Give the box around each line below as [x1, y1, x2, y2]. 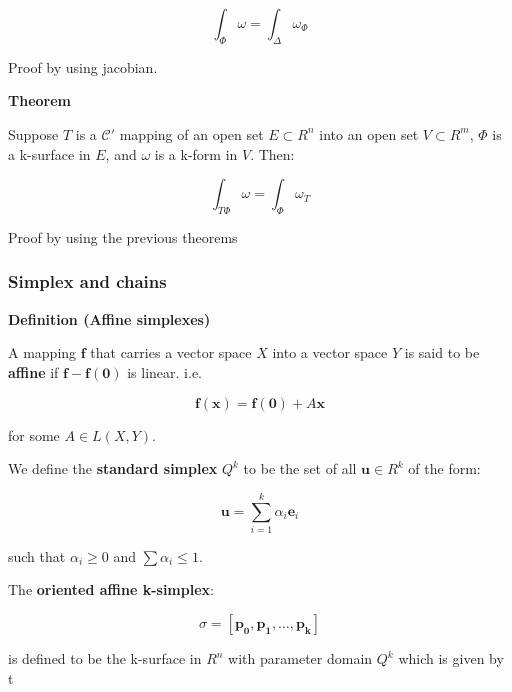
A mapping [8, 342, 77, 363]
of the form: [408, 458, 481, 479]
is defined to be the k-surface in [8, 648, 202, 669]
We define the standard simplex [8, 458, 218, 479]
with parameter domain [228, 648, 373, 669]
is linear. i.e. [127, 361, 203, 382]
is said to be [404, 342, 480, 363]
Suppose [8, 123, 59, 144]
